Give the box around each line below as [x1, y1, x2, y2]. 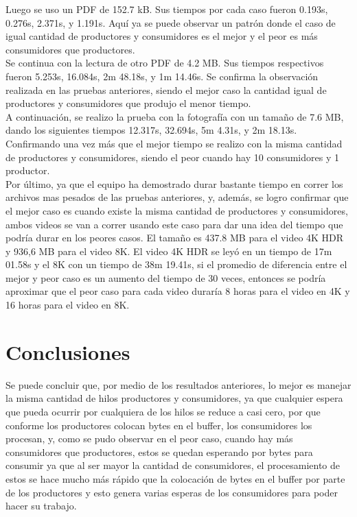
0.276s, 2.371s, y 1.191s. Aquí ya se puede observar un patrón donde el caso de [5, 15, 336, 29]
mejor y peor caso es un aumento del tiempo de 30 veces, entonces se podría [5, 270, 326, 285]
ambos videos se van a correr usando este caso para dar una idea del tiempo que [5, 217, 343, 231]
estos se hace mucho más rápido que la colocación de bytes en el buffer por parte [5, 471, 345, 485]
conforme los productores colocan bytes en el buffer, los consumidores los [5, 418, 312, 432]
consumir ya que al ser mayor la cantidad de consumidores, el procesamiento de [5, 458, 341, 472]
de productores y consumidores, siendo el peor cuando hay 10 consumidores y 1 [5, 149, 339, 164]
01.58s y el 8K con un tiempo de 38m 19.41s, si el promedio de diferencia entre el [5, 257, 347, 272]
